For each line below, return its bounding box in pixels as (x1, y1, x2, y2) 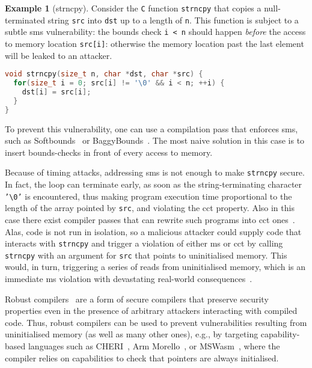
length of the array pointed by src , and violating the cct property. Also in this (5, 201, 295, 214)
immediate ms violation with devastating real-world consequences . (5, 272, 252, 285)
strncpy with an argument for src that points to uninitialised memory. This (5, 248, 287, 261)
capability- (260, 328, 300, 340)
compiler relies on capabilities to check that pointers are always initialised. (5, 351, 279, 364)
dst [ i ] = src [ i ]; (22, 87, 91, 96)
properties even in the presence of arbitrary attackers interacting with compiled (5, 304, 298, 317)
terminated (5, 13, 45, 26)
